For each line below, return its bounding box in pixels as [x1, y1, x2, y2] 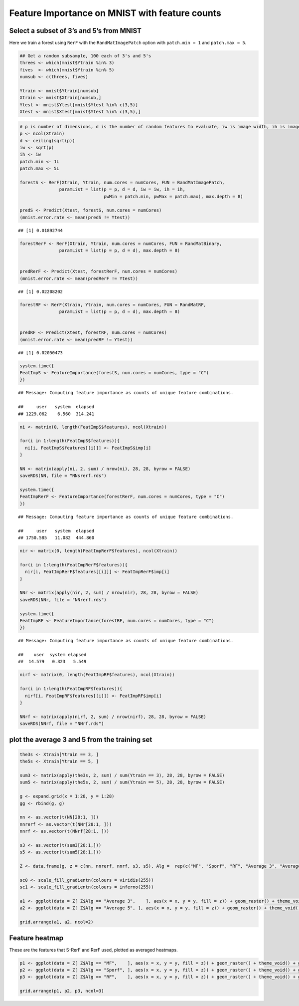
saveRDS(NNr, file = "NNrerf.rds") [19, 597, 107, 602]
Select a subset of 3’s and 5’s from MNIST [9, 26, 142, 35]
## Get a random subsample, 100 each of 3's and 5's [19, 53, 151, 59]
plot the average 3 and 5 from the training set [9, 735, 152, 744]
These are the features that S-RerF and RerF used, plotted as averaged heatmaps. [9, 947, 178, 953]
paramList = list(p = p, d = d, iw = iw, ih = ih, [59, 187, 185, 192]
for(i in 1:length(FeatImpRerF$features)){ [19, 562, 128, 567]
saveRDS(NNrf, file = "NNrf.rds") [19, 721, 104, 727]
